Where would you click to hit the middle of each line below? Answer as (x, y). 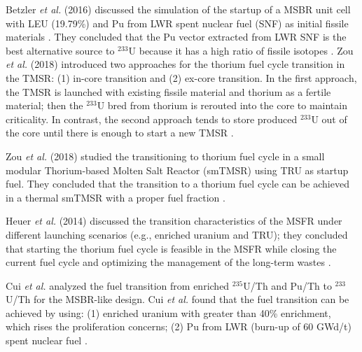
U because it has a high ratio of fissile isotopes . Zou (241, 50)
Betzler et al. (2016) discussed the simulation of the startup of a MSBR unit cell (178, 9)
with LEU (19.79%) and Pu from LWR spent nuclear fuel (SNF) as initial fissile (177, 23)
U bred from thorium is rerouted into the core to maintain (222, 105)
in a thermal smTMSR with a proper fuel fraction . (116, 197)
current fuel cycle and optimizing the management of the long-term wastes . (168, 262)
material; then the (44, 105)
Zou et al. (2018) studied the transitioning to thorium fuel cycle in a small (165, 156)
